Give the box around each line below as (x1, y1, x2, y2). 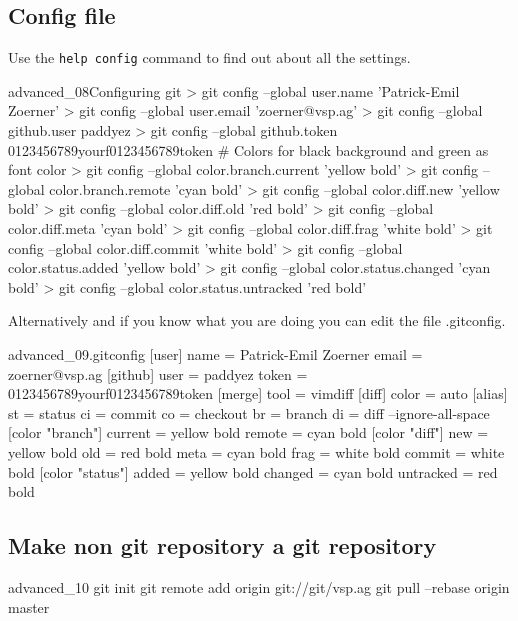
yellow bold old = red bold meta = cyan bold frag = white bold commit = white (8, 441, 505, 462)
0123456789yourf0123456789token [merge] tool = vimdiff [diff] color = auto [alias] (8, 383, 508, 404)
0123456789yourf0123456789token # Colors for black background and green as (8, 139, 489, 160)
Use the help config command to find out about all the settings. (8, 47, 411, 68)
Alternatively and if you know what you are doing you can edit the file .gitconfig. (8, 310, 506, 331)
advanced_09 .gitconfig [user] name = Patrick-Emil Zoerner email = (8, 343, 423, 364)
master (8, 596, 50, 617)
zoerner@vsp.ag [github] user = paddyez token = (8, 363, 308, 384)
